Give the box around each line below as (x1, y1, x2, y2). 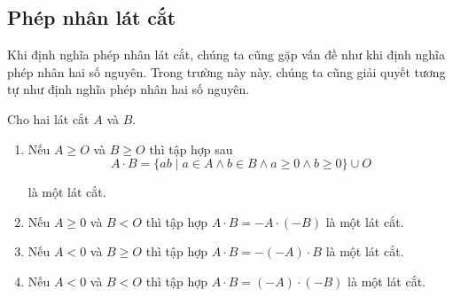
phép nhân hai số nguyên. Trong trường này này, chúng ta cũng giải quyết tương (7, 62, 446, 81)
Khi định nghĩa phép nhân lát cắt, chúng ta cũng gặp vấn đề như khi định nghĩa (7, 45, 445, 64)
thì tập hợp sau (149, 139, 233, 158)
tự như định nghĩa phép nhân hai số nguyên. (7, 80, 250, 98)
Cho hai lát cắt (7, 109, 90, 128)
